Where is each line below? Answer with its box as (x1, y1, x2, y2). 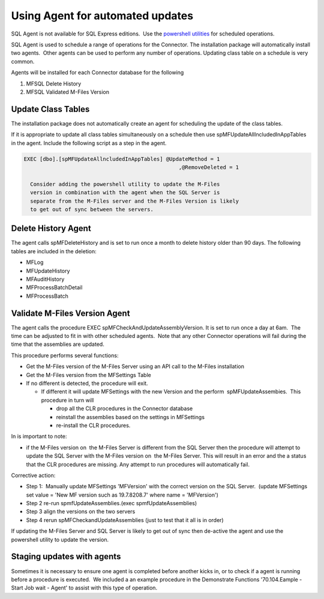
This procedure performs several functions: (11, 352, 119, 359)
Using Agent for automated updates (11, 9, 194, 22)
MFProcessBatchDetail (26, 284, 83, 291)
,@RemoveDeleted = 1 (178, 164, 239, 171)
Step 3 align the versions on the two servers (26, 508, 136, 515)
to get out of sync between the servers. (30, 206, 154, 213)
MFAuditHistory (26, 275, 65, 283)
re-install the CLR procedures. (56, 422, 131, 429)
